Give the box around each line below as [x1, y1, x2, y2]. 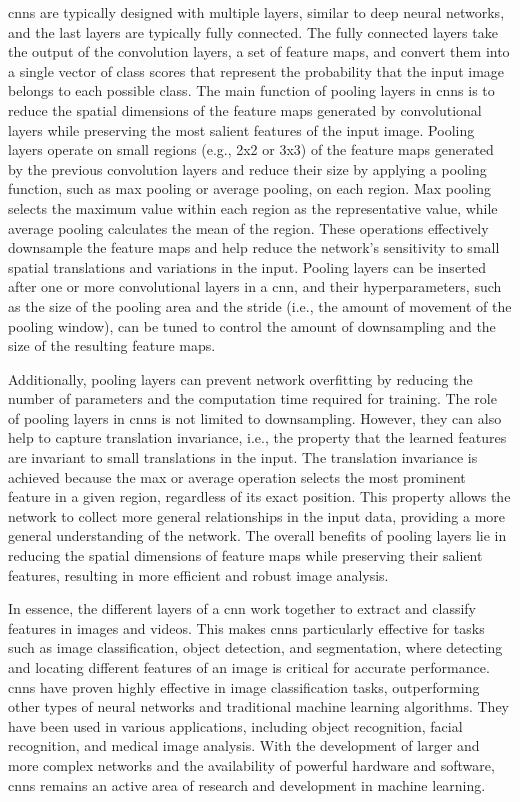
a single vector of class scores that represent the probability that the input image [8, 60, 505, 81]
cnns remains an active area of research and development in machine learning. [8, 774, 486, 795]
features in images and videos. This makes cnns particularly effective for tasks [8, 617, 485, 638]
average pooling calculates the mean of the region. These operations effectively [8, 217, 489, 238]
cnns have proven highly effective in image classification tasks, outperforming [8, 676, 480, 697]
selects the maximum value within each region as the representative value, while [8, 197, 498, 218]
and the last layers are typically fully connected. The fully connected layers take [8, 21, 498, 42]
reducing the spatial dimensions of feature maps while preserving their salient [8, 545, 483, 566]
